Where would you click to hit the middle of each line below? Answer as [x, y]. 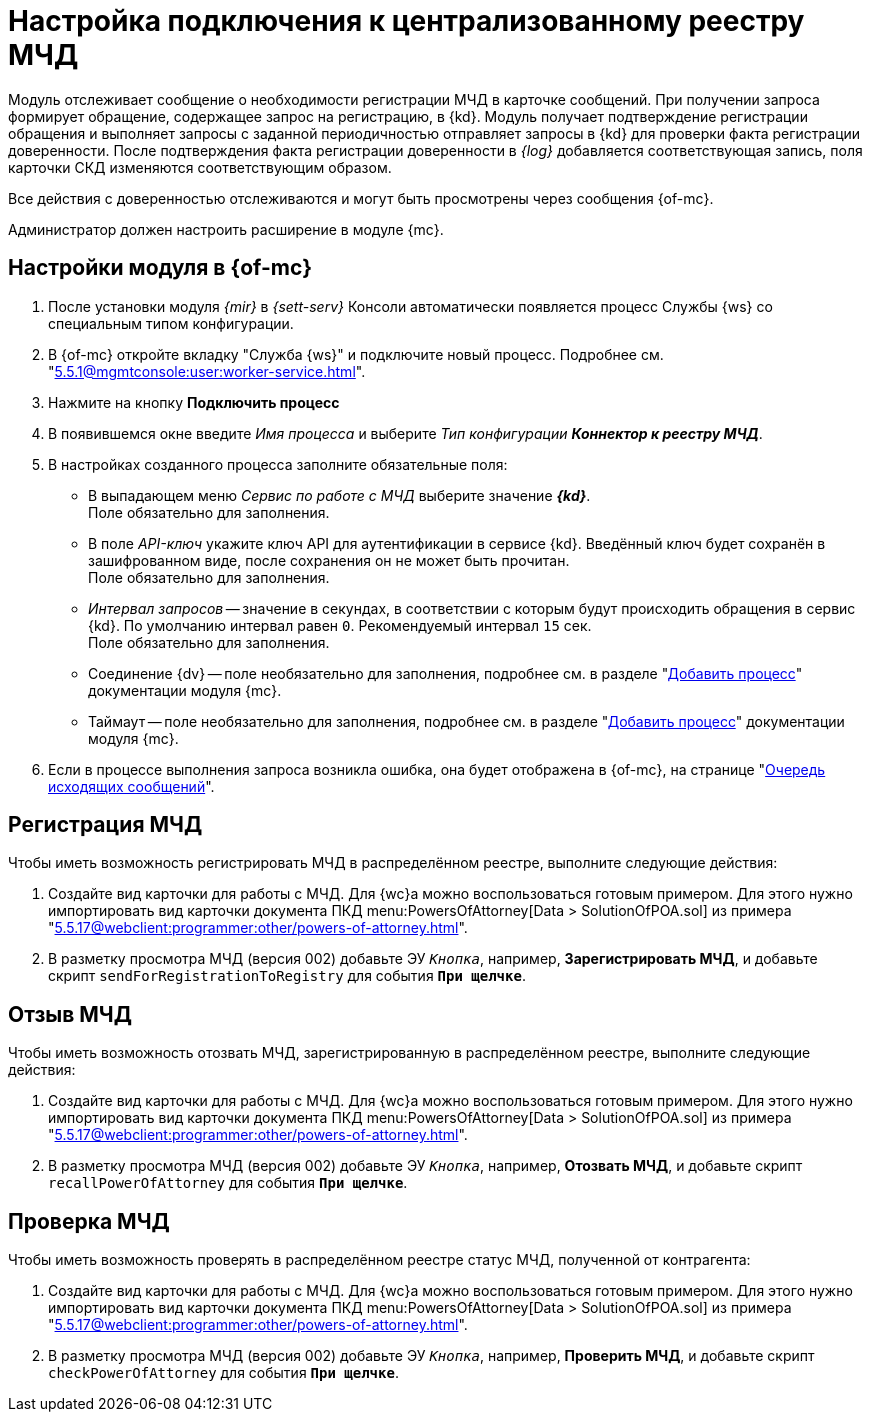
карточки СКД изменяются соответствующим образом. [200, 167]
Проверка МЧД [89, 1221]
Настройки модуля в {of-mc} [160, 268]
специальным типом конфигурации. [171, 323]
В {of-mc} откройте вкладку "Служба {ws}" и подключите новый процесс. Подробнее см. [356, 354]
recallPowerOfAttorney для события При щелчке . [228, 1183]
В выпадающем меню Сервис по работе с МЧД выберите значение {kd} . [339, 495]
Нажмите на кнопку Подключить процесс [194, 402]
